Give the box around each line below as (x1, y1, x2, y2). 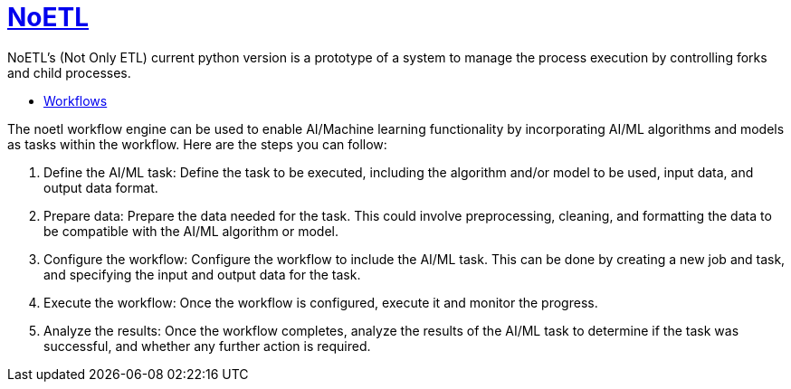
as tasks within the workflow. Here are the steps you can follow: (7, 136, 387, 152)
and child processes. (7, 64, 131, 81)
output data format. (43, 179, 158, 195)
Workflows (43, 92, 108, 109)
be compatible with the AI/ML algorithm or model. (43, 223, 339, 239)
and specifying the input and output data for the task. (43, 266, 361, 282)
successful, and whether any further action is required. (43, 337, 371, 354)
